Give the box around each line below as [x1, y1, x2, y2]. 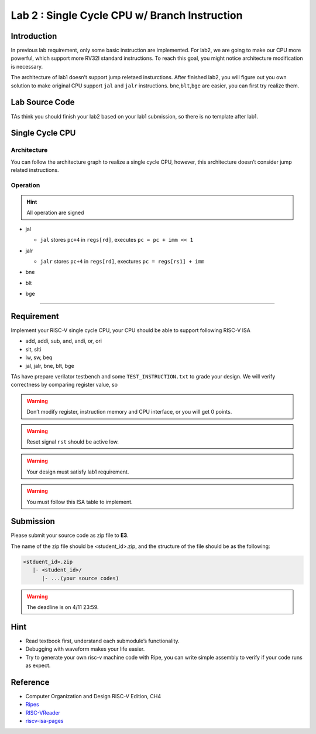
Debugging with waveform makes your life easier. [25, 645, 145, 652]
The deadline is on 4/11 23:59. [26, 603, 99, 610]
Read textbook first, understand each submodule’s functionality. [25, 637, 180, 644]
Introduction [11, 31, 57, 41]
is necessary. [11, 63, 43, 70]
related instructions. [11, 167, 59, 174]
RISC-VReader [25, 709, 61, 716]
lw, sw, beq [25, 354, 53, 361]
